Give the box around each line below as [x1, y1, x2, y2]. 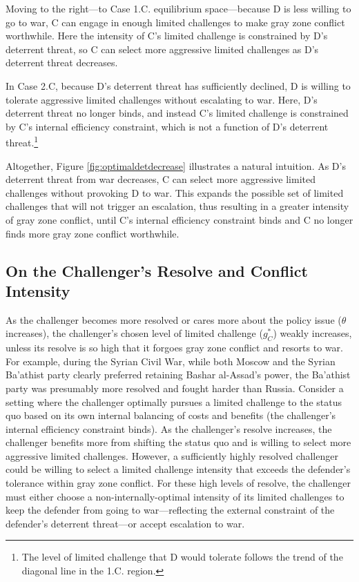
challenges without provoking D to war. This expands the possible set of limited [6, 185, 344, 200]
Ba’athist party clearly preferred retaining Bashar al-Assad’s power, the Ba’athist [6, 367, 351, 382]
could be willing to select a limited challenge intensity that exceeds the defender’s [6, 462, 351, 476]
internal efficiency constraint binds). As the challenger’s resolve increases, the [6, 421, 332, 436]
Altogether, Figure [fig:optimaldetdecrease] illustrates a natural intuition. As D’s [6, 158, 346, 173]
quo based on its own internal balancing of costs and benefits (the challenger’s [6, 408, 336, 423]
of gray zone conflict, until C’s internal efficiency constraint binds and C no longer [6, 212, 353, 226]
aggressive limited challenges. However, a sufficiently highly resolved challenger [6, 448, 338, 463]
